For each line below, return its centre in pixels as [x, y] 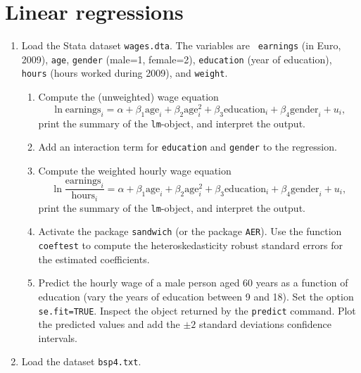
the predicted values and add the [109, 324]
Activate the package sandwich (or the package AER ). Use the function [190, 231]
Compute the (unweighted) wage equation [128, 97]
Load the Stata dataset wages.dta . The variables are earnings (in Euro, [181, 45]
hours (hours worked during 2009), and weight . [125, 73]
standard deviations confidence [266, 324]
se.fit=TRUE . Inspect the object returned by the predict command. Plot [197, 310]
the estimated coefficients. [94, 259]
